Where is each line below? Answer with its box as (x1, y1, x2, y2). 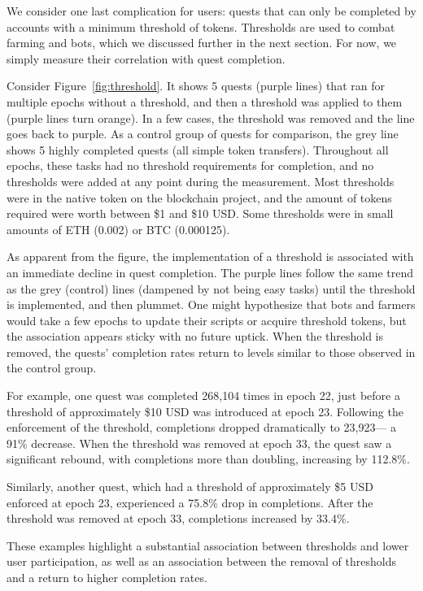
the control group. (7, 359, 97, 376)
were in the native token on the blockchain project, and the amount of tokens (7, 189, 392, 206)
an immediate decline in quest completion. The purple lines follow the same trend (7, 263, 414, 280)
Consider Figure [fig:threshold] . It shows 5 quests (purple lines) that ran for (7, 77, 385, 94)
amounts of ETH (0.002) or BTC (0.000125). (7, 220, 230, 237)
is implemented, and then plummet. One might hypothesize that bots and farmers (7, 296, 416, 313)
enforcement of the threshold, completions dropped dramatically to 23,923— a (7, 419, 397, 436)
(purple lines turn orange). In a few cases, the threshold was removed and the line (7, 109, 415, 126)
